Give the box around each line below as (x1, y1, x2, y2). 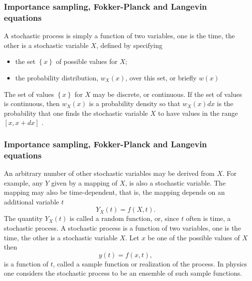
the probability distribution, (15, 72, 99, 82)
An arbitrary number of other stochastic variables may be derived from (4, 168, 215, 178)
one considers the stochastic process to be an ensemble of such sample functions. (4, 268, 242, 278)
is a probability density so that (89, 98, 180, 109)
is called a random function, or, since (70, 213, 179, 223)
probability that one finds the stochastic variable (4, 108, 148, 118)
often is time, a (186, 213, 231, 223)
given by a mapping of (51, 177, 118, 187)
